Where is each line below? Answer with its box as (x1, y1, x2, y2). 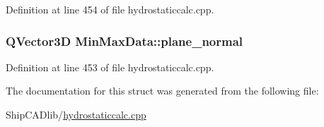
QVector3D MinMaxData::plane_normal (6, 32, 243, 49)
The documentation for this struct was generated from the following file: (6, 83, 319, 98)
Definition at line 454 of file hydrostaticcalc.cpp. (6, 2, 214, 16)
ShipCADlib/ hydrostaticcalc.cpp (6, 107, 146, 121)
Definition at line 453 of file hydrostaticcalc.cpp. (6, 59, 214, 74)
